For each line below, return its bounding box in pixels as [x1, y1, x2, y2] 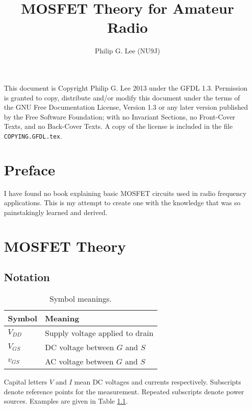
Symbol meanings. [50, 293, 112, 305]
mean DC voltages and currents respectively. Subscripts [74, 377, 241, 387]
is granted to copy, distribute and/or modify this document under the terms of [4, 92, 240, 102]
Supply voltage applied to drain [45, 327, 153, 339]
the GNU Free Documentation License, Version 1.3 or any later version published [4, 102, 248, 112]
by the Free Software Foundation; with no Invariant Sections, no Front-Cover [4, 111, 235, 121]
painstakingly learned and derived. [4, 207, 107, 217]
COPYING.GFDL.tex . [4, 130, 62, 141]
